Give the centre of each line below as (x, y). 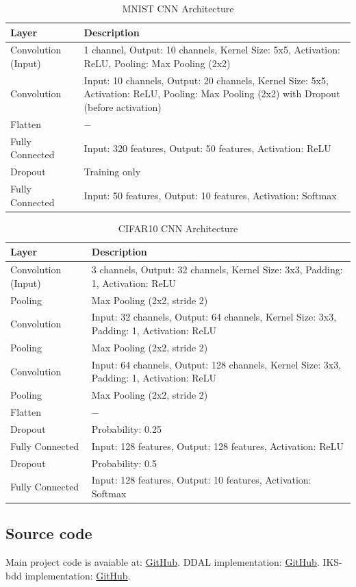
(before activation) (123, 107)
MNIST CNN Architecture (178, 8)
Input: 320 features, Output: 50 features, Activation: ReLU (207, 148)
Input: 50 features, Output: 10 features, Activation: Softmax (210, 195)
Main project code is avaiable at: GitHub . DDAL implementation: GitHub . (163, 562)
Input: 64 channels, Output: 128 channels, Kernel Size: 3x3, (216, 364)
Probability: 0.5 (124, 463)
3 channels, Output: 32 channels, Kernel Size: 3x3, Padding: (217, 270)
